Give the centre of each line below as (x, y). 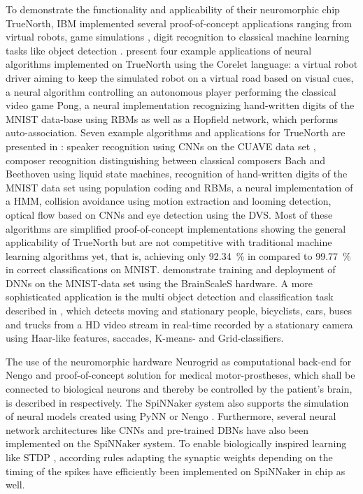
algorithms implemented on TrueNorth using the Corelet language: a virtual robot (182, 64)
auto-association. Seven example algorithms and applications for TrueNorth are (176, 132)
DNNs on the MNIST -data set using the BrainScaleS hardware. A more (159, 283)
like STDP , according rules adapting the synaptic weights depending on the (169, 457)
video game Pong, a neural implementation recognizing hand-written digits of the (180, 105)
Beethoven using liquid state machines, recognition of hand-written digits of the (177, 174)
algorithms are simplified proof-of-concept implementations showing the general (176, 228)
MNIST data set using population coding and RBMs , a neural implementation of (179, 187)
